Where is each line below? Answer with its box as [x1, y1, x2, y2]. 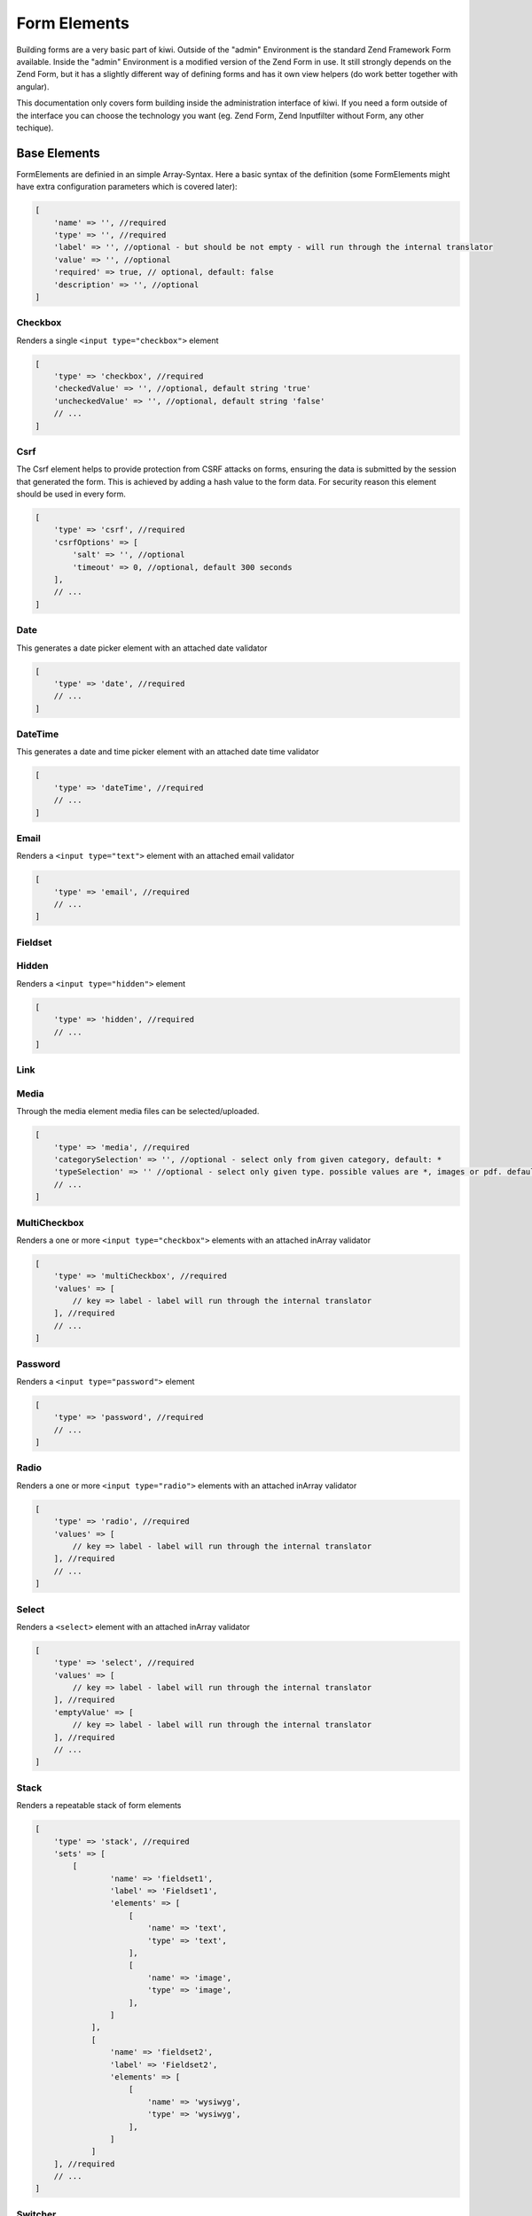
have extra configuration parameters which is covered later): [16, 182, 239, 192]
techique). [16, 122, 54, 133]
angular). [16, 81, 50, 92]
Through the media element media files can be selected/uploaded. [16, 1106, 260, 1117]
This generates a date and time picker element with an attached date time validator [16, 746, 319, 757]
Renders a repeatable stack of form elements [16, 1800, 182, 1811]
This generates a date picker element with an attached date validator [16, 643, 268, 653]
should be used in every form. [16, 488, 126, 500]
